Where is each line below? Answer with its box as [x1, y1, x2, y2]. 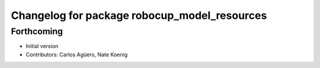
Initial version [25, 43, 59, 50]
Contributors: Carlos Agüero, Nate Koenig [25, 51, 127, 58]
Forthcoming [11, 26, 63, 37]
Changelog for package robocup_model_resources [11, 9, 267, 22]
